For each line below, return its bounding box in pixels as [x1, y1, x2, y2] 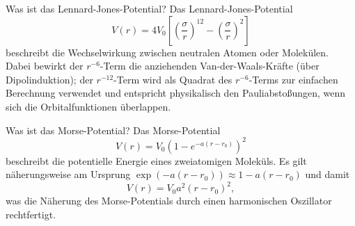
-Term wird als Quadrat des [113, 72, 232, 86]
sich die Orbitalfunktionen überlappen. [6, 99, 171, 113]
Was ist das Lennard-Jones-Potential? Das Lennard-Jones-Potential [6, 1, 293, 15]
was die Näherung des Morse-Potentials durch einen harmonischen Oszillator [6, 193, 332, 208]
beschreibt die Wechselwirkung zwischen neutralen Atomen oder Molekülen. [6, 45, 329, 59]
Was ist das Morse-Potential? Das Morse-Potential [6, 122, 221, 137]
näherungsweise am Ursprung [6, 167, 131, 181]
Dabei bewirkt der [6, 58, 84, 73]
